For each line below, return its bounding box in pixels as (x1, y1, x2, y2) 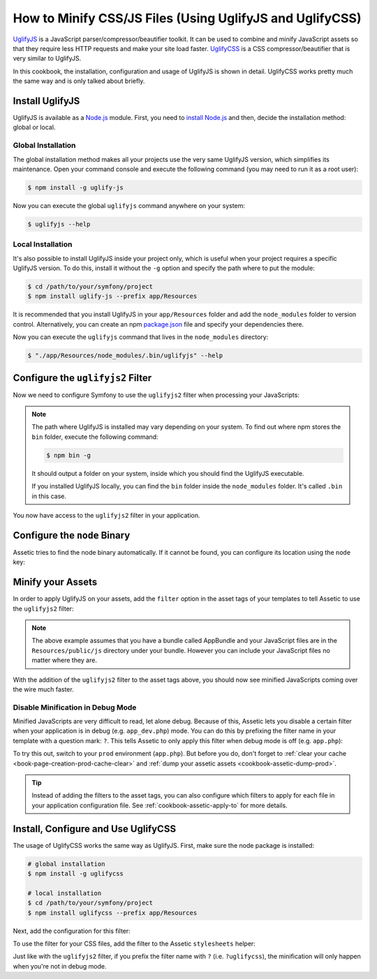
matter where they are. (31, 656, 98, 664)
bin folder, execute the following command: (31, 433, 158, 441)
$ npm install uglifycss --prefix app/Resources (27, 909, 198, 917)
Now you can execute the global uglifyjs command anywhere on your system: (13, 201, 246, 209)
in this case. (31, 492, 66, 500)
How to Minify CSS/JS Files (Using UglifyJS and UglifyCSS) (13, 10, 362, 26)
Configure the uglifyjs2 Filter (13, 372, 152, 384)
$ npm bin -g (46, 451, 91, 459)
